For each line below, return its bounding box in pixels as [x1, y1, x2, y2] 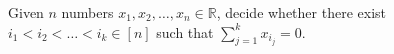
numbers [61, 2, 114, 22]
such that [156, 21, 214, 42]
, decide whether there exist [216, 2, 386, 22]
